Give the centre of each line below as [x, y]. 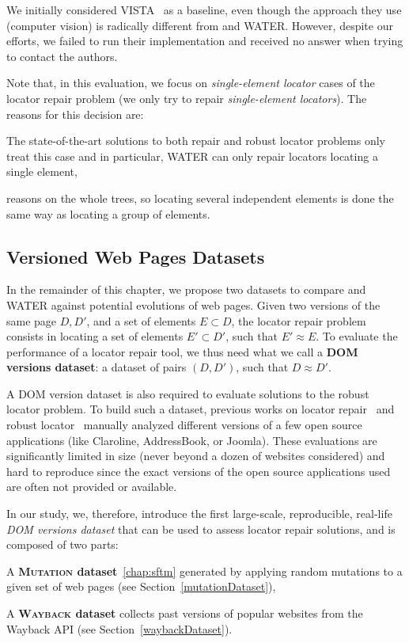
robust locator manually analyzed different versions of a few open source [184, 425]
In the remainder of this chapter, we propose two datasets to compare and [186, 289]
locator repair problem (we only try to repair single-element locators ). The [187, 98]
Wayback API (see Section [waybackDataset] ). [119, 628]
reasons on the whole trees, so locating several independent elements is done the [200, 198]
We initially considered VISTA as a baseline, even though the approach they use [204, 10]
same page [32, 320]
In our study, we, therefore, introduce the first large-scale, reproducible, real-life [199, 514]
